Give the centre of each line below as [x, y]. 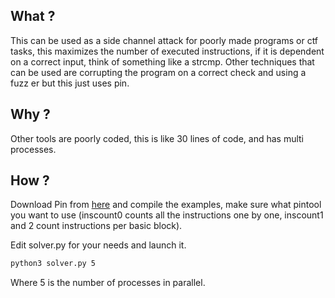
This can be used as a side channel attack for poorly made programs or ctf [164, 40]
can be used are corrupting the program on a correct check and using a [158, 72]
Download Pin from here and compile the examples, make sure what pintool [166, 205]
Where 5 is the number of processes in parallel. [108, 283]
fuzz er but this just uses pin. [70, 83]
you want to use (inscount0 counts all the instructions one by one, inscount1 [167, 215]
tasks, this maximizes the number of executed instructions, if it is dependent [167, 51]
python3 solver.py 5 [53, 264]
